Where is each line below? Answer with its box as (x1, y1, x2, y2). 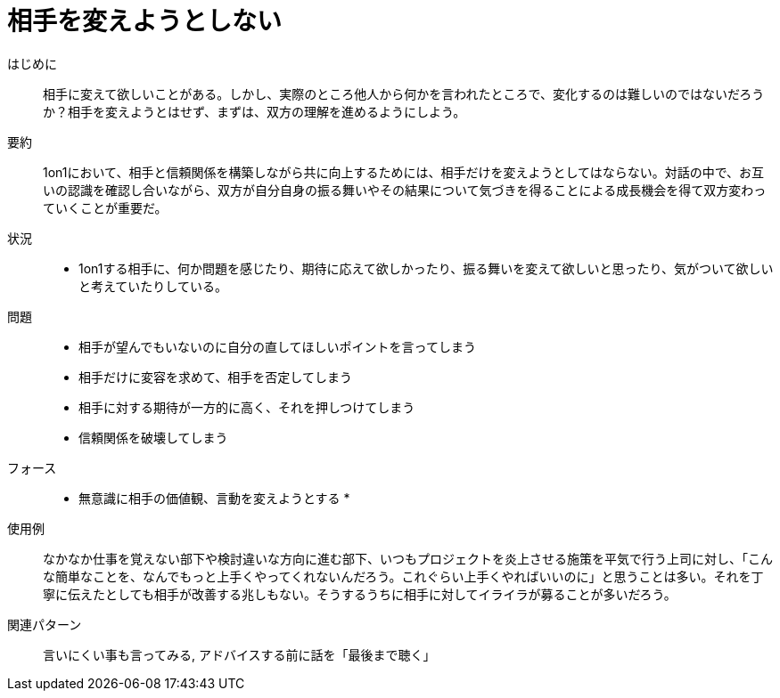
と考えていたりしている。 (78, 278, 227, 294)
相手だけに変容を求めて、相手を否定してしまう (78, 369, 352, 385)
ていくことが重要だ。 (43, 199, 168, 215)
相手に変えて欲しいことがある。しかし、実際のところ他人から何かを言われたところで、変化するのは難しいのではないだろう (43, 85, 765, 101)
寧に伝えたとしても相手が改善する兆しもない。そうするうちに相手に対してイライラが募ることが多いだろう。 (43, 586, 677, 602)
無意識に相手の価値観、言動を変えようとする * (78, 490, 350, 506)
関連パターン (7, 616, 82, 632)
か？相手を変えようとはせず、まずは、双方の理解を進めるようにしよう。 (43, 103, 466, 119)
